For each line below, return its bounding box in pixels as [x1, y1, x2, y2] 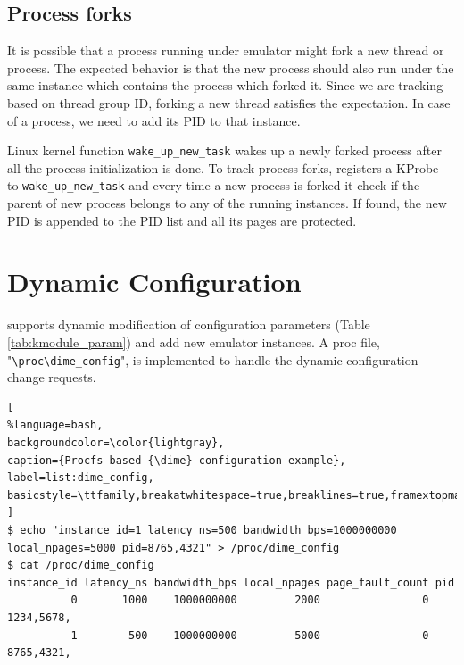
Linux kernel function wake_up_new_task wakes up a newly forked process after [7, 141, 442, 160]
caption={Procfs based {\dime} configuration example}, [7, 453, 346, 467]
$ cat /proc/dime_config [7, 559, 154, 572]
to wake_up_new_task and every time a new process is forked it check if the [7, 176, 420, 195]
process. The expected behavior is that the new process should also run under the [7, 58, 454, 77]
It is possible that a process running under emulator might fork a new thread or [7, 41, 444, 60]
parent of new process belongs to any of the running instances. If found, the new [7, 194, 447, 212]
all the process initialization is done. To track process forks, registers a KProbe [7, 158, 439, 177]
